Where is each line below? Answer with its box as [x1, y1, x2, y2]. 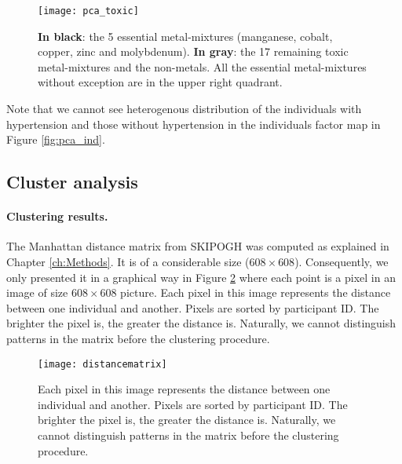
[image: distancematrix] [38, 358, 167, 370]
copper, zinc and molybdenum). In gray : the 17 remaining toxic [38, 43, 349, 60]
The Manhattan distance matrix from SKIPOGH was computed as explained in [6, 238, 389, 254]
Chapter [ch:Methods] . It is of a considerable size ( [6, 253, 250, 269]
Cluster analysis [6, 170, 138, 194]
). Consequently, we [294, 253, 389, 269]
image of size [6, 284, 68, 301]
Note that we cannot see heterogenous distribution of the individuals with [6, 100, 362, 117]
